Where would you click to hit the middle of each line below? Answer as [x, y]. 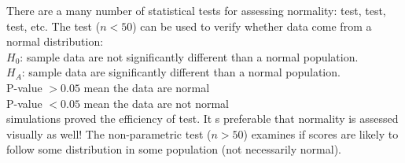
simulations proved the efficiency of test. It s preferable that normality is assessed [202, 119]
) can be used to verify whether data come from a [252, 26]
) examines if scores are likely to [321, 133]
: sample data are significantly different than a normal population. [181, 72]
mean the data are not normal [156, 103]
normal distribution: [55, 41]
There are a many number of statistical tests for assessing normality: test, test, [196, 10]
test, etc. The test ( [53, 26]
